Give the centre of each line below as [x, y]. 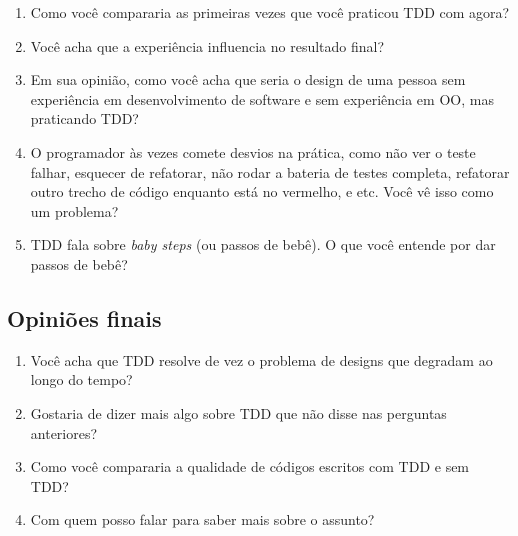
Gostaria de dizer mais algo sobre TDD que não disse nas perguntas [238, 412]
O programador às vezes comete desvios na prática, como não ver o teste [253, 151]
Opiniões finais [84, 317]
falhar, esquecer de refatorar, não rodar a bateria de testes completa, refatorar [270, 171]
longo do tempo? [81, 379]
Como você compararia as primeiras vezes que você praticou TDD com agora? [270, 12]
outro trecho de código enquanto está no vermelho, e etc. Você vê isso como [262, 191]
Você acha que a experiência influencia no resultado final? [207, 45]
